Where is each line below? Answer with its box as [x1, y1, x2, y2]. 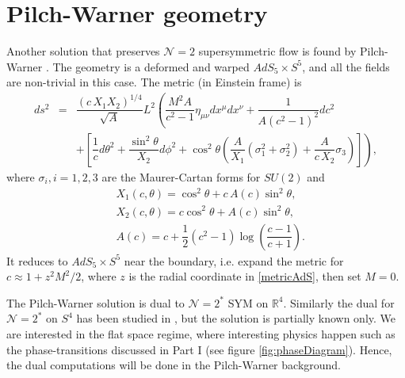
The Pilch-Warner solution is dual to [6, 294, 185, 311]
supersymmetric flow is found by [198, 43, 357, 59]
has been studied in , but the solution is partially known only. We [76, 310, 396, 326]
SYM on [227, 294, 269, 311]
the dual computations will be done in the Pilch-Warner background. [6, 357, 342, 373]
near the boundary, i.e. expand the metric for [124, 252, 344, 269]
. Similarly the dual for [283, 294, 395, 311]
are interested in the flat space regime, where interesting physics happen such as [6, 325, 395, 342]
